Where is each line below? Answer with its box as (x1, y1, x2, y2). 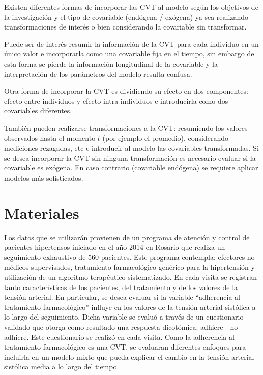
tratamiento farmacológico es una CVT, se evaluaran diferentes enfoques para (4, 341, 246, 352)
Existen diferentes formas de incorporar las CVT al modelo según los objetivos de (4, 2, 258, 12)
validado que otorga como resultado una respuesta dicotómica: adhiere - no (4, 321, 238, 332)
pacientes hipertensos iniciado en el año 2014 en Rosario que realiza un (4, 242, 225, 252)
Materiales (4, 202, 79, 223)
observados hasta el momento (4, 132, 96, 143)
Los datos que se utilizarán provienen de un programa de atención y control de (4, 232, 250, 242)
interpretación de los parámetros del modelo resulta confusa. (4, 68, 192, 79)
